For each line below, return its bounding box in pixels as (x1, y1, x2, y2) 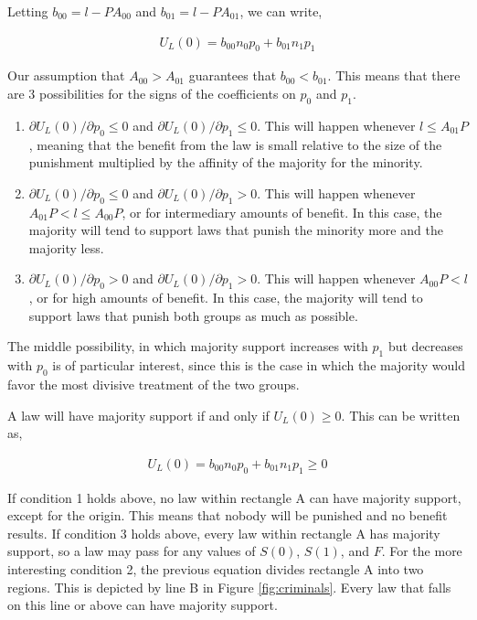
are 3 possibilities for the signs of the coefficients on (7, 84, 296, 103)
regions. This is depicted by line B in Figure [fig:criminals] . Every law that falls (7, 577, 451, 596)
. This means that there (327, 66, 461, 85)
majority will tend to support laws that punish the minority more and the (28, 220, 443, 240)
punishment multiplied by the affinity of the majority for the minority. (28, 153, 423, 172)
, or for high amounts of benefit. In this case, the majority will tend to (28, 288, 423, 307)
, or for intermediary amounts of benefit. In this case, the (122, 202, 442, 221)
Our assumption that (7, 66, 125, 85)
